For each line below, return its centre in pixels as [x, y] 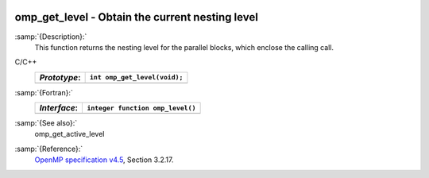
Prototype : [60, 77]
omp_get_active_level [70, 134]
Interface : [59, 108]
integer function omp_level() [141, 108]
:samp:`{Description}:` [51, 37]
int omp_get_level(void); [136, 77]
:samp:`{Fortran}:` [44, 92]
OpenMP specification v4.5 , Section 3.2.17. [104, 160]
